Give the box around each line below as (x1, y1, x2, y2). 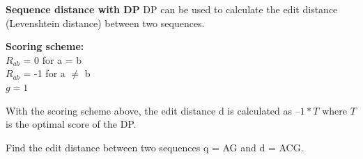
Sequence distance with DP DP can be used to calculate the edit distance (6, 2, 338, 16)
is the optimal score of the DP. (6, 117, 137, 131)
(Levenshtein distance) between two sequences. (6, 15, 205, 30)
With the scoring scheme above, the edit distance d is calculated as (6, 103, 293, 117)
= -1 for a (23, 66, 65, 81)
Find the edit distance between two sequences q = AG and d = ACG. (6, 140, 304, 154)
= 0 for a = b (23, 52, 82, 67)
